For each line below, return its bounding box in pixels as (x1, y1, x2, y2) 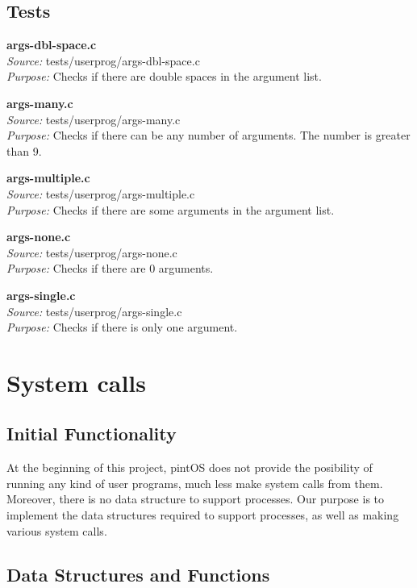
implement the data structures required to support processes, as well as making (6, 507, 399, 523)
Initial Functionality (6, 421, 177, 446)
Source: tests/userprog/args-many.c (6, 111, 181, 127)
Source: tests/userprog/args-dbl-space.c (6, 52, 200, 69)
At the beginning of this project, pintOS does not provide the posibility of (6, 459, 373, 476)
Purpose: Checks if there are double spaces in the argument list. (6, 68, 322, 85)
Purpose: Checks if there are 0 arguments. (6, 260, 214, 277)
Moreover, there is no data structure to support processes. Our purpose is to (6, 490, 385, 507)
